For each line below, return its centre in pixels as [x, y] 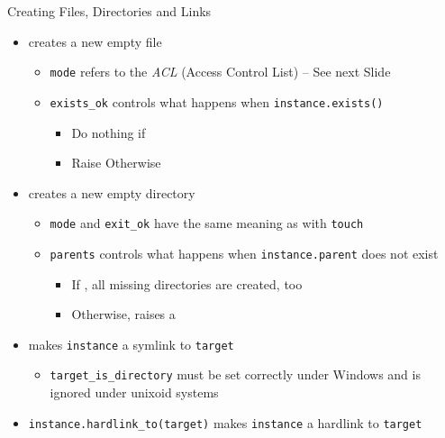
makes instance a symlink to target [131, 344]
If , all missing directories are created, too [187, 283]
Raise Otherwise [116, 163]
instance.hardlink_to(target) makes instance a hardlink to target [225, 422]
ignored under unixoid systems [134, 392]
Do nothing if [109, 132]
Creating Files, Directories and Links [109, 11]
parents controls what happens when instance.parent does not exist [244, 253]
